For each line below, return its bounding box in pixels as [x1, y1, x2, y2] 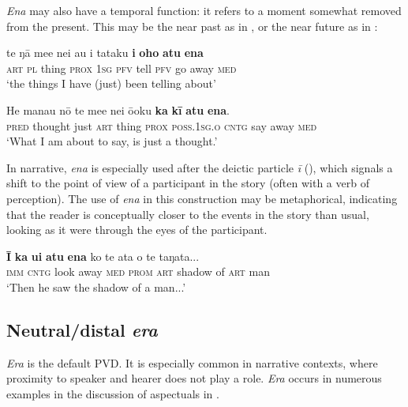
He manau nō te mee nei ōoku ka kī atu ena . [6, 101, 230, 118]
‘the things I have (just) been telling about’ [6, 75, 216, 92]
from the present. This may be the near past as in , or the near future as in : [6, 17, 378, 34]
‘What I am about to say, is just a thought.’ [6, 133, 218, 149]
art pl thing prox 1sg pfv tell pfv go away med [6, 59, 237, 76]
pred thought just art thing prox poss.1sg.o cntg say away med [6, 117, 317, 134]
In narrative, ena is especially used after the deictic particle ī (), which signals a [6, 159, 393, 175]
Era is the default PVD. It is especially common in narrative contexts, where [6, 354, 378, 371]
